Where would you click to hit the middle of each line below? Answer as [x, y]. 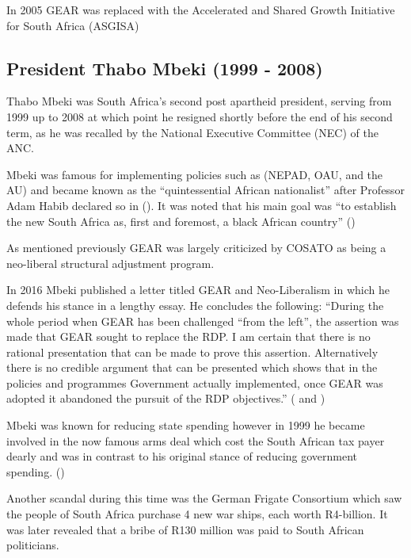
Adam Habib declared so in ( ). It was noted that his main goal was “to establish [202, 205]
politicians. [33, 545]
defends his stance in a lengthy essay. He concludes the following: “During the [195, 305]
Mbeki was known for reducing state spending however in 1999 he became [186, 425]
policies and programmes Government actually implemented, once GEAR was [195, 382]
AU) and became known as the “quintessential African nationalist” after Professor [205, 190]
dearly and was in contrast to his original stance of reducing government [182, 456]
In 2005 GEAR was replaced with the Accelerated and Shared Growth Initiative [201, 10]
